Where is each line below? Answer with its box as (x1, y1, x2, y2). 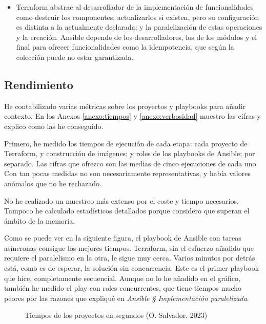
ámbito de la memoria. (4, 215, 75, 226)
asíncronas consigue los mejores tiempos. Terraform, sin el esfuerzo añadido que (4, 242, 254, 253)
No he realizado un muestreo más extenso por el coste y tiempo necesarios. (4, 195, 239, 206)
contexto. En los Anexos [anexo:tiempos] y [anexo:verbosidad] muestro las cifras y (4, 111, 261, 121)
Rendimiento (4, 76, 73, 92)
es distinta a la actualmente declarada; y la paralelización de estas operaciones (16, 21, 262, 32)
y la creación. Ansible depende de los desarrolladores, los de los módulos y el (16, 31, 257, 42)
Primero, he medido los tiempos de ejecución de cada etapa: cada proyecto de (4, 138, 248, 148)
